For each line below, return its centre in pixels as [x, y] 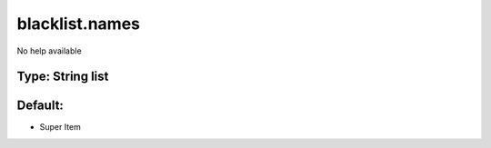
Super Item [60, 127]
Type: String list [63, 77]
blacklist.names [79, 24]
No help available [49, 51]
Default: [40, 106]
